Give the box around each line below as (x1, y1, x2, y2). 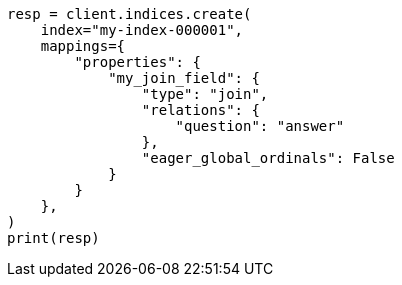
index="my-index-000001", (40, 22, 244, 38)
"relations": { (141, 102, 260, 118)
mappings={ (40, 38, 126, 54)
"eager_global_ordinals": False (141, 150, 395, 166)
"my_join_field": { (108, 70, 260, 86)
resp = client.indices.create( (7, 6, 252, 22)
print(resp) (7, 230, 100, 246)
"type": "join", (141, 86, 269, 102)
